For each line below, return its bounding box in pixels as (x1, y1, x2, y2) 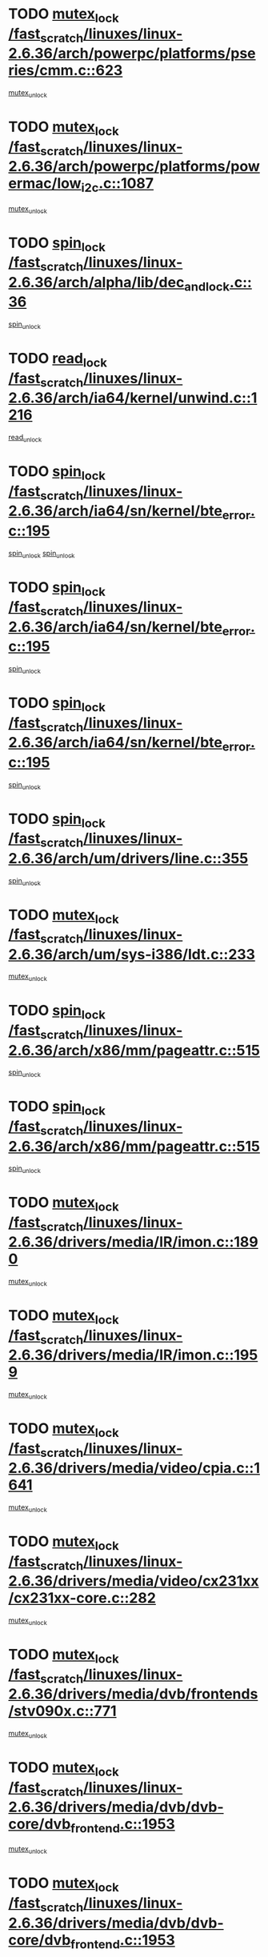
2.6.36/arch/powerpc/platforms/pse (8, 45, 256, 62)
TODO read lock (8, 350, 108, 370)
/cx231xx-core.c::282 (8, 1589, 156, 1607)
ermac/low (8, 174, 82, 193)
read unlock (8, 433, 42, 444)
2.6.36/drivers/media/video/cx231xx (8, 1572, 259, 1591)
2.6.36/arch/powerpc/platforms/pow (8, 158, 260, 176)
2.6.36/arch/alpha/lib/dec (8, 273, 185, 291)
